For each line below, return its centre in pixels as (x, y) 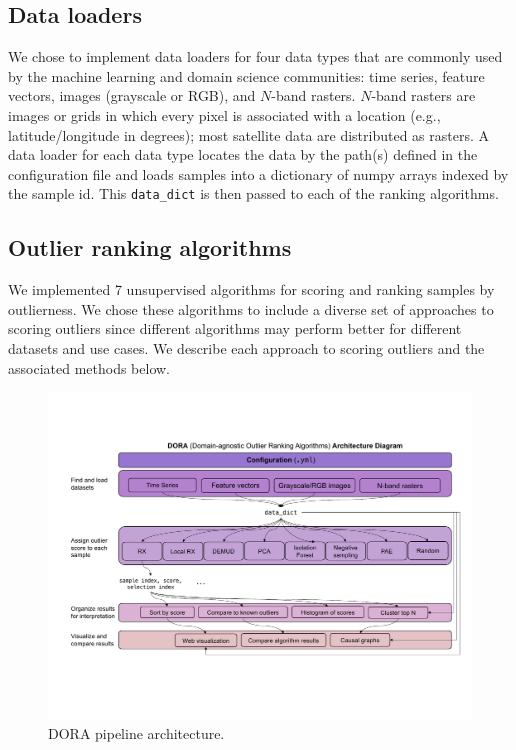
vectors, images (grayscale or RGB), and (132, 95)
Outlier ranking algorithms (150, 247)
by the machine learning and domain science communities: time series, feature (246, 75)
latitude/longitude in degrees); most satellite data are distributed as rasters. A (249, 134)
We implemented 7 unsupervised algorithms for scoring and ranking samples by (251, 289)
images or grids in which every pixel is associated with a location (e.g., (224, 114)
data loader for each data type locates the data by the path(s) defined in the (243, 154)
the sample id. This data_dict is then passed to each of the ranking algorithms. (253, 193)
